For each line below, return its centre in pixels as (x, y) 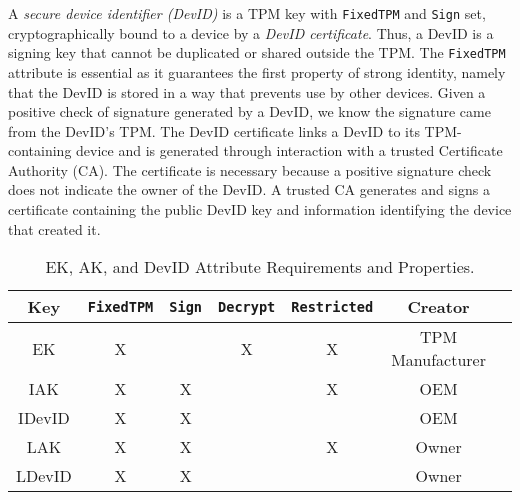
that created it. (54, 228)
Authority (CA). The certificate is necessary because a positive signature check (250, 169)
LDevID (44, 476)
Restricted (332, 306)
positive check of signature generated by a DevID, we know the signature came (249, 111)
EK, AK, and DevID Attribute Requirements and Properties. (260, 267)
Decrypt (247, 306)
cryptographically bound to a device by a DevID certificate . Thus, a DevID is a (251, 32)
